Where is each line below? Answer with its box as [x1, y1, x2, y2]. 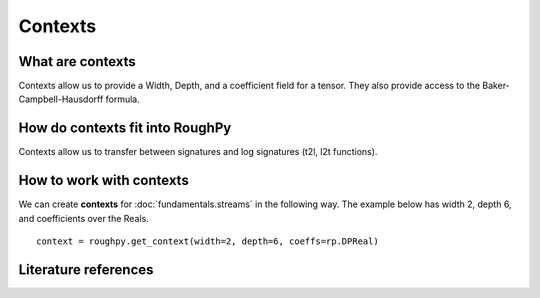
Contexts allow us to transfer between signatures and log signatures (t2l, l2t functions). [18, 146, 378, 158]
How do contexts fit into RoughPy [18, 120, 232, 137]
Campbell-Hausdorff [18, 93, 104, 105]
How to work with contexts [18, 172, 189, 189]
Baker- [481, 80, 510, 92]
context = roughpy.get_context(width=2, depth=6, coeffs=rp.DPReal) [36, 236, 379, 247]
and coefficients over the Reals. [18, 212, 149, 224]
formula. [105, 93, 140, 105]
